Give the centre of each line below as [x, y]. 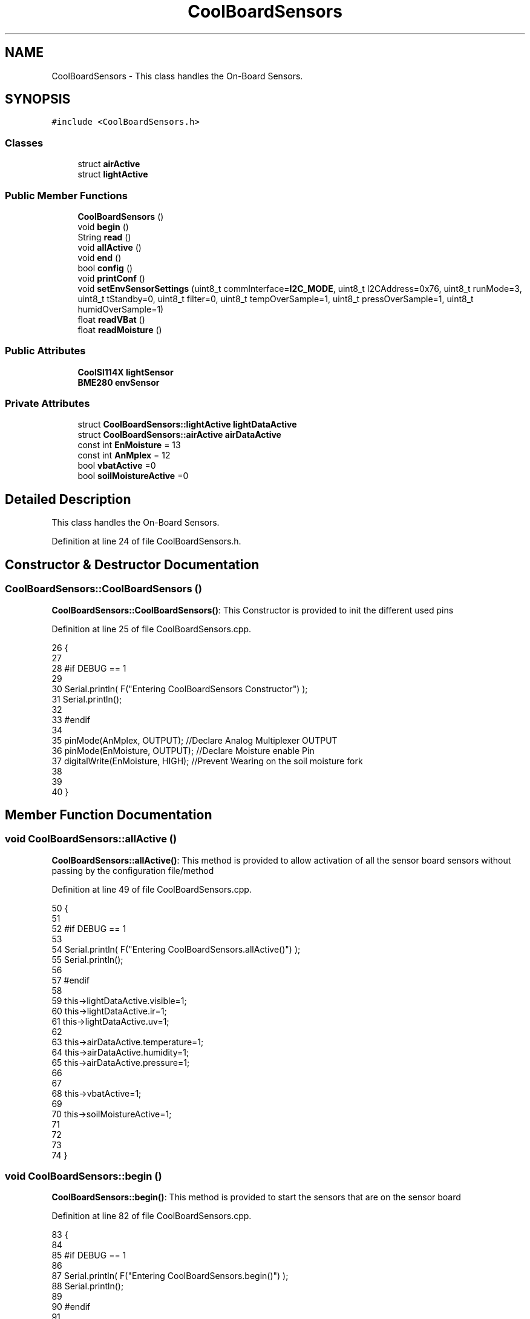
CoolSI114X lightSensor [126, 372]
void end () [100, 257]
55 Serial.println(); [87, 959]
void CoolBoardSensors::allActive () [91, 839]
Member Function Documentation [109, 815]
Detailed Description [68, 499]
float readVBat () [111, 319]
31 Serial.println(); [87, 699]
